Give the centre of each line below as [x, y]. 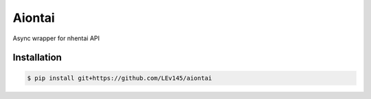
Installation [37, 58]
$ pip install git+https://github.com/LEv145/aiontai [120, 78]
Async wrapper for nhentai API [56, 38]
